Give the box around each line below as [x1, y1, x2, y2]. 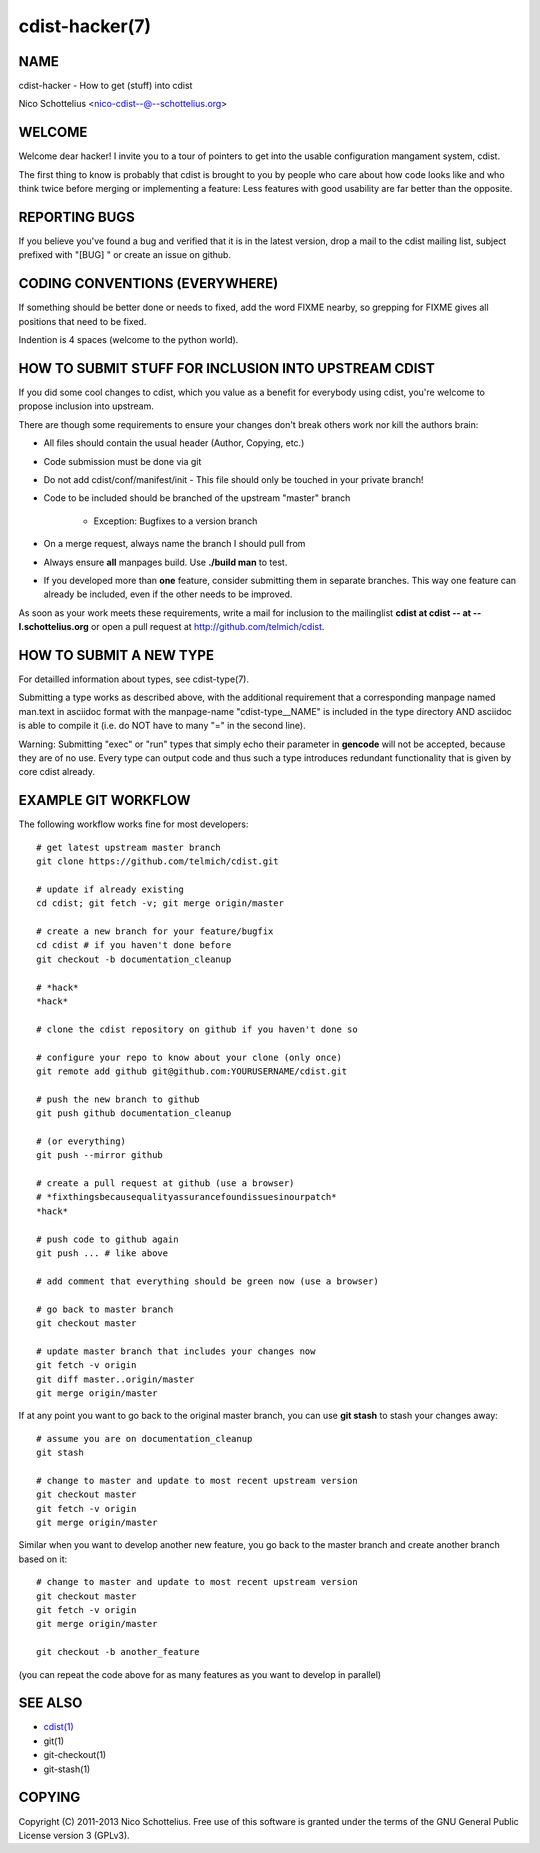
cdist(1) [43, 1721, 74, 1733]
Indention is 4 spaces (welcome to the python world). [18, 334, 239, 346]
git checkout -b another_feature [36, 1646, 200, 1658]
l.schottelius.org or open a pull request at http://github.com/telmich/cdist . [18, 621, 325, 633]
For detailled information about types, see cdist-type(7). [18, 673, 250, 685]
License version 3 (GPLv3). [18, 1829, 130, 1841]
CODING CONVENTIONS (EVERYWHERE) [18, 275, 279, 292]
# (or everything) [36, 1135, 127, 1147]
